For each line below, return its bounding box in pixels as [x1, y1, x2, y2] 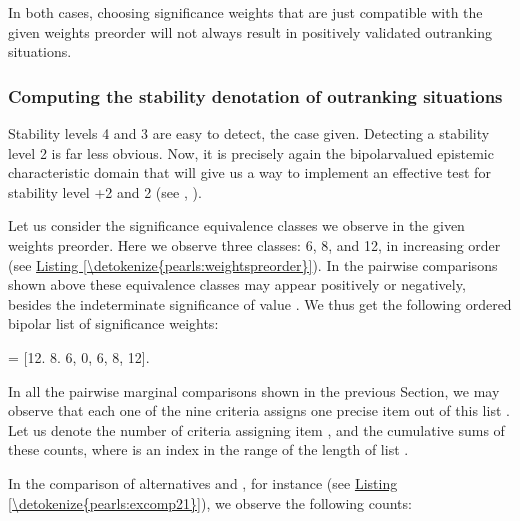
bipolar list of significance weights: [8, 313, 219, 334]
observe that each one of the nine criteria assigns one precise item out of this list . [8, 400, 510, 421]
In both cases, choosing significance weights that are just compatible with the [8, 2, 483, 22]
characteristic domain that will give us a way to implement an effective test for [8, 162, 491, 183]
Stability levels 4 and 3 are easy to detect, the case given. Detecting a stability [8, 123, 490, 143]
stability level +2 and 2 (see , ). [8, 181, 202, 202]
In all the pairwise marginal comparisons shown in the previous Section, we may [8, 380, 500, 401]
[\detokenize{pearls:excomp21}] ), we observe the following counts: [8, 492, 412, 513]
